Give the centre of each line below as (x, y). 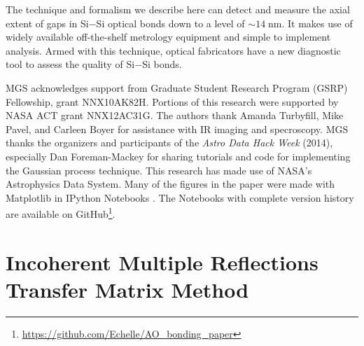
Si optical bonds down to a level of (170, 23)
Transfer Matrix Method (127, 289)
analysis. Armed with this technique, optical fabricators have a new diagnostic (173, 50)
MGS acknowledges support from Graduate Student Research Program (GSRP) (177, 87)
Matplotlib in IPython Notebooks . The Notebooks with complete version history (180, 197)
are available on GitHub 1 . (61, 213)
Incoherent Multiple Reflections (162, 262)
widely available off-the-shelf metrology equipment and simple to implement (168, 37)
